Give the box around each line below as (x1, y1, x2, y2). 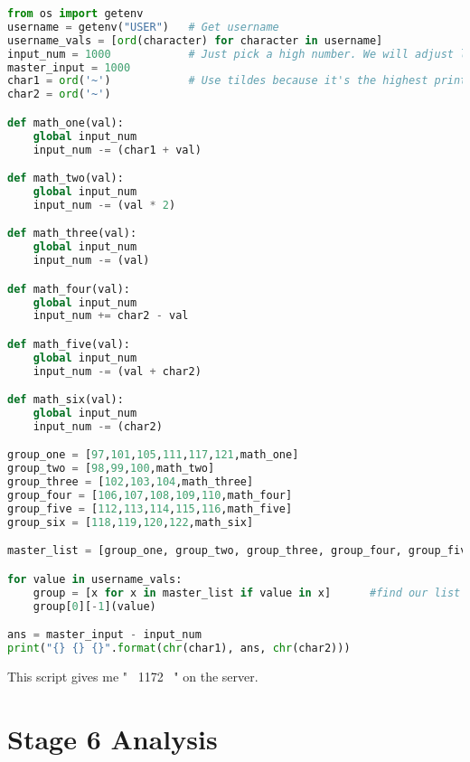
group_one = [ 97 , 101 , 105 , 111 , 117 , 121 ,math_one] (7, 448, 299, 462)
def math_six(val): (7, 393, 124, 407)
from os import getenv (7, 7, 144, 20)
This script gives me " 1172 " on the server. (7, 666, 258, 685)
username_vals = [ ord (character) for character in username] (7, 33, 383, 47)
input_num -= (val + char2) (33, 364, 202, 378)
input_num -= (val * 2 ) (33, 198, 176, 212)
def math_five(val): (7, 337, 131, 351)
